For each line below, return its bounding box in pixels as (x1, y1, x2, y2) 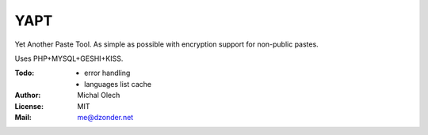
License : (14, 101, 44, 111)
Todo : (14, 68, 35, 78)
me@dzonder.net (77, 112, 134, 122)
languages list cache (84, 79, 152, 88)
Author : (14, 91, 41, 100)
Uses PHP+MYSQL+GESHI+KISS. (14, 54, 124, 63)
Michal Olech (77, 91, 120, 100)
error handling (84, 68, 131, 78)
